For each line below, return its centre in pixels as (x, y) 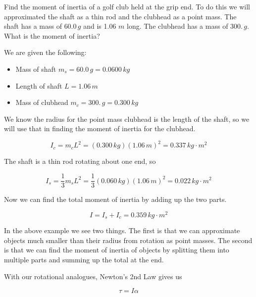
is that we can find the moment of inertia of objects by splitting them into (117, 250)
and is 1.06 (100, 26)
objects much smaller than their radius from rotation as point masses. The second (128, 240)
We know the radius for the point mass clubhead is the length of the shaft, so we (127, 119)
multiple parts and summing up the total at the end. (84, 259)
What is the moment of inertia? (52, 35)
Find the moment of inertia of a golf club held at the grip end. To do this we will (127, 6)
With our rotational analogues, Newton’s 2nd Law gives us (93, 276)
